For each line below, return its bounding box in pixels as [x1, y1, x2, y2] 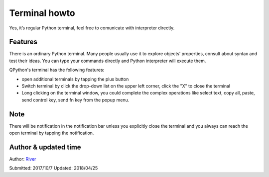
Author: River [9, 156, 36, 162]
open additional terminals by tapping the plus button [21, 76, 129, 82]
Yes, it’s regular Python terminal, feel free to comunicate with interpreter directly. [9, 25, 175, 31]
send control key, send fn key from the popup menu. [21, 97, 130, 103]
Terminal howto [9, 7, 76, 18]
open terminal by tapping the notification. [9, 130, 94, 136]
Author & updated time [9, 143, 82, 151]
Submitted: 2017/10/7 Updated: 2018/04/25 [9, 165, 98, 171]
